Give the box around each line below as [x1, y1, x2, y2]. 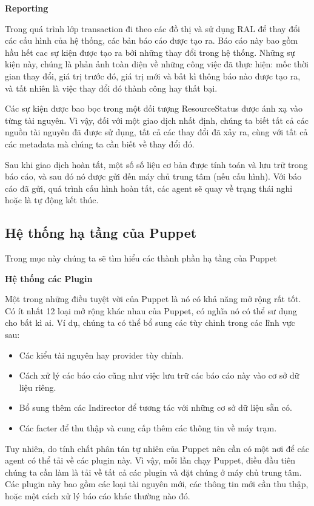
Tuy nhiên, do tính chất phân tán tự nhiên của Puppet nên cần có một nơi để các [5, 442, 309, 454]
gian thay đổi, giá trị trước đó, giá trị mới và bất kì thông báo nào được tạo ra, [5, 69, 301, 82]
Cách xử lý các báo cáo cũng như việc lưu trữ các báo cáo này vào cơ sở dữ [19, 369, 299, 382]
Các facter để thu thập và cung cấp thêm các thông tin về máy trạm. [19, 422, 277, 434]
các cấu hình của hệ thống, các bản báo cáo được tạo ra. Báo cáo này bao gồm [5, 34, 298, 47]
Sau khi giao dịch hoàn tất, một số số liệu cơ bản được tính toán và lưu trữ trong [5, 158, 308, 170]
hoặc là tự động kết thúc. [5, 194, 99, 206]
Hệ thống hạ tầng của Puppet [5, 223, 197, 242]
